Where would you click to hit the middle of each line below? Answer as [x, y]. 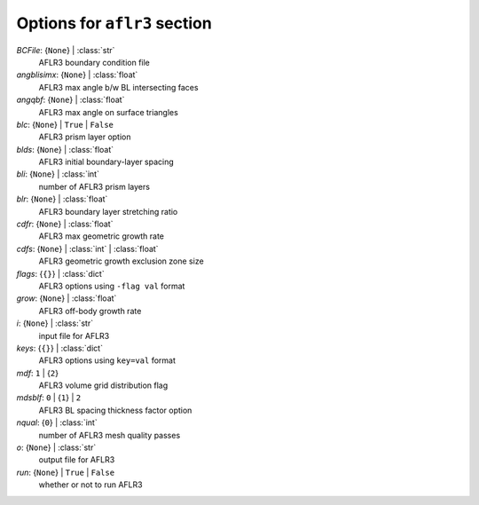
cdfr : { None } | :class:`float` [65, 224]
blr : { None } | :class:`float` [62, 199]
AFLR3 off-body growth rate [90, 311]
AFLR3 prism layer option [85, 137]
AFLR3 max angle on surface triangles [109, 112]
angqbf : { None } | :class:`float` [71, 100]
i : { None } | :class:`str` [55, 323]
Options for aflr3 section [114, 23]
